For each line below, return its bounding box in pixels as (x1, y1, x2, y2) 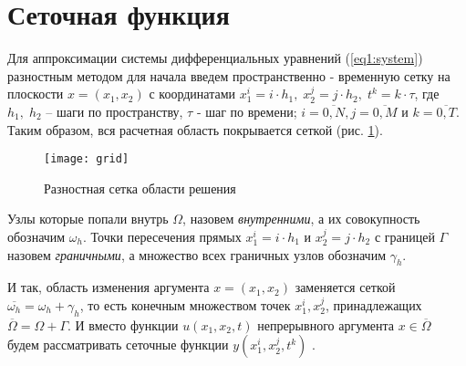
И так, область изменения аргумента (7, 277, 210, 297)
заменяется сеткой (295, 277, 396, 297)
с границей (374, 226, 435, 246)
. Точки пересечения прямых (83, 226, 242, 246)
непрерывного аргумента (257, 315, 395, 334)
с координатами (149, 84, 236, 103)
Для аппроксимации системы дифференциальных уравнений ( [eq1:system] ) (7, 48, 423, 68)
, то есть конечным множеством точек (79, 295, 291, 314)
